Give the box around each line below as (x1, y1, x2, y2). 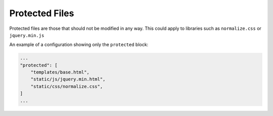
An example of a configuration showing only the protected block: (9, 42, 149, 48)
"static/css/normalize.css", (30, 84, 103, 89)
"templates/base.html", (30, 69, 89, 75)
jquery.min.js (9, 32, 44, 38)
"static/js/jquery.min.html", (30, 76, 106, 82)
